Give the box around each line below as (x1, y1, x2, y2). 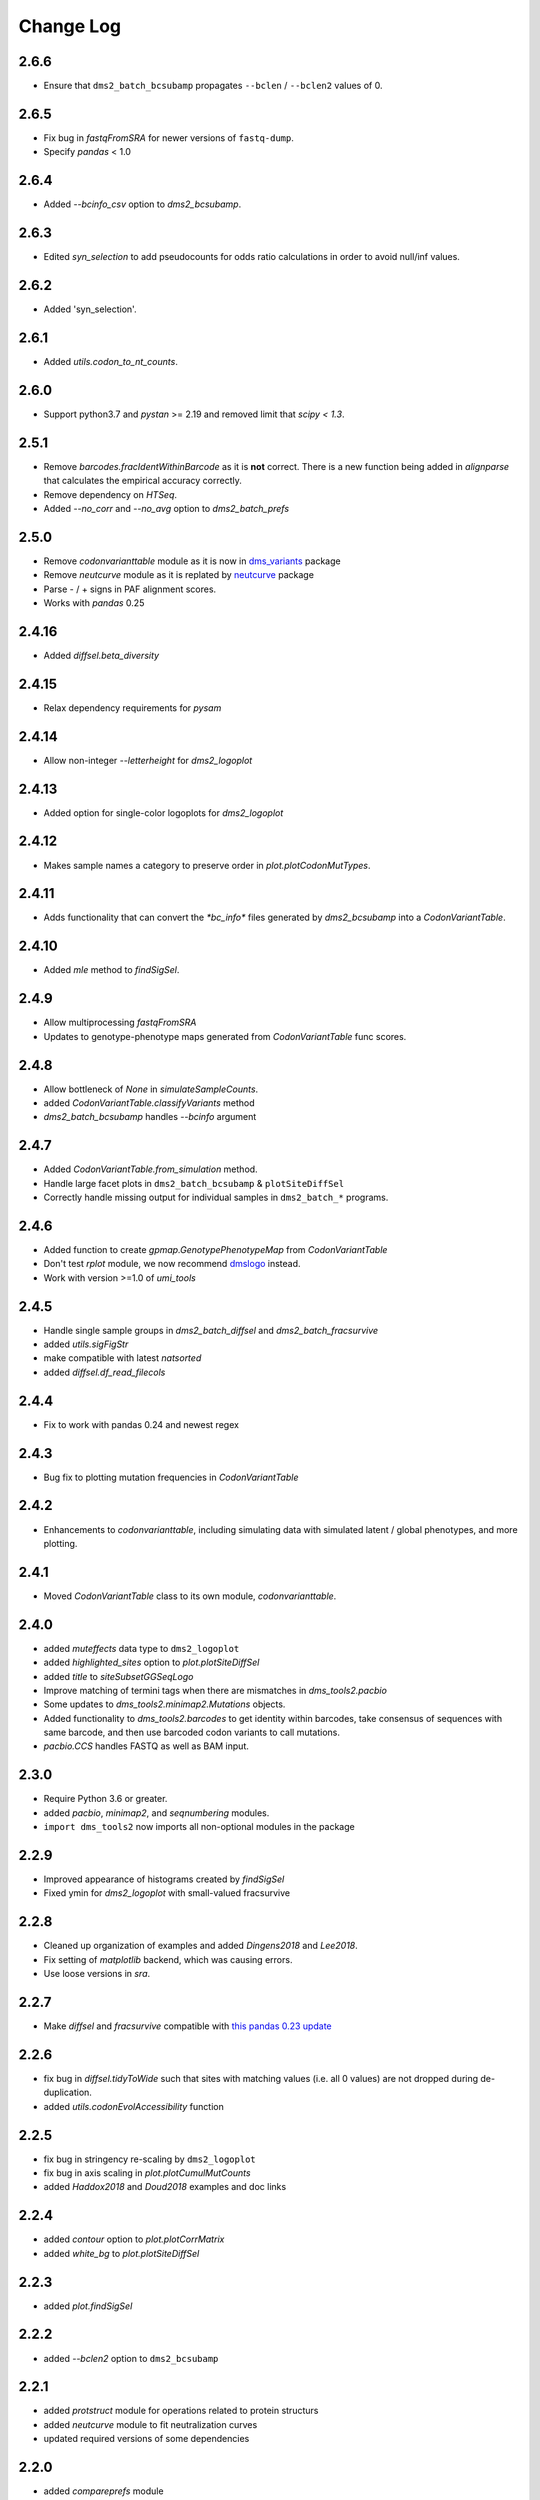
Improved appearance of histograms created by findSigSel (43, 1873, 285, 1885)
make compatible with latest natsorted (43, 1352, 202, 1364)
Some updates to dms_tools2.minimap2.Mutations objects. (43, 1698, 286, 1710)
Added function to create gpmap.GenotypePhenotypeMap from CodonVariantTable (43, 1243, 388, 1255)
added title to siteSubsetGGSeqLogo (43, 1670, 194, 1682)
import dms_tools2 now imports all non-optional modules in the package (43, 1821, 355, 1833)
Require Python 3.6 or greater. (43, 1793, 168, 1805)
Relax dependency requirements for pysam (43, 701, 222, 714)
